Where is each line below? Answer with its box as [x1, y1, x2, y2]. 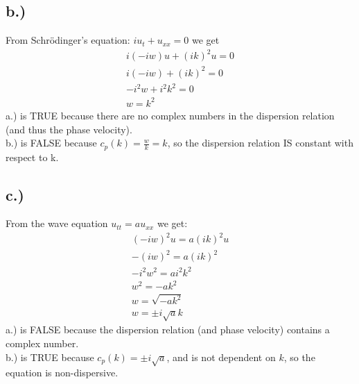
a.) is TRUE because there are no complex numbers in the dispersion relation [6, 108, 335, 122]
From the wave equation [6, 216, 108, 231]
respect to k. [6, 149, 59, 164]
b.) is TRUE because [6, 349, 94, 364]
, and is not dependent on [166, 349, 276, 364]
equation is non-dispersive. [6, 365, 119, 380]
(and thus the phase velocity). [6, 122, 132, 136]
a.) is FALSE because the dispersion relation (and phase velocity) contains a [6, 322, 330, 337]
